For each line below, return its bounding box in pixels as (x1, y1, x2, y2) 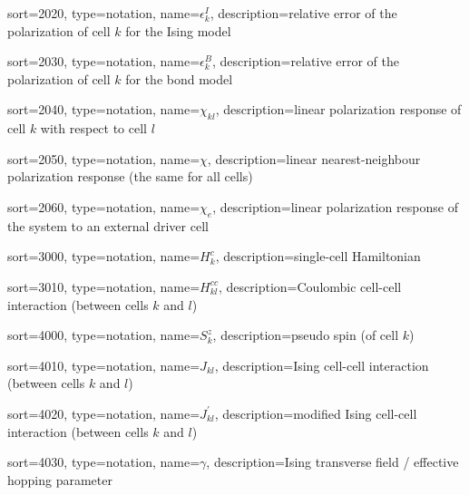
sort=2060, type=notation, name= (7, 197, 200, 216)
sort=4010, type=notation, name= (7, 355, 200, 374)
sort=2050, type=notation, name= (7, 149, 200, 168)
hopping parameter (7, 470, 112, 489)
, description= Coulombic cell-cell (219, 277, 402, 296)
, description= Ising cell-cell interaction (214, 355, 429, 374)
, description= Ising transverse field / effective (206, 452, 459, 471)
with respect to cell (40, 119, 148, 138)
